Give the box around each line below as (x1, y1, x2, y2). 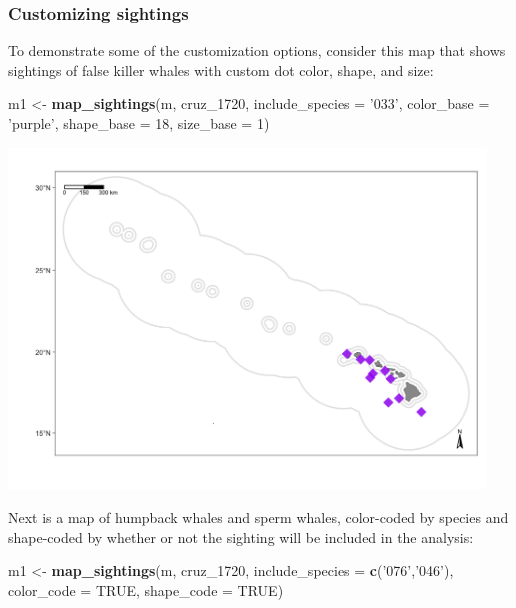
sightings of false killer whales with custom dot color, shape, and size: (8, 59, 434, 80)
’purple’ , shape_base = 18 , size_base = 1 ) (8, 113, 270, 133)
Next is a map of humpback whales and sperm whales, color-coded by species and (8, 506, 509, 527)
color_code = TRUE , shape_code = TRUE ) (8, 579, 284, 600)
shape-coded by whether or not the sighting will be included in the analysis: (8, 526, 474, 547)
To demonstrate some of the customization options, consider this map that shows (8, 40, 506, 61)
